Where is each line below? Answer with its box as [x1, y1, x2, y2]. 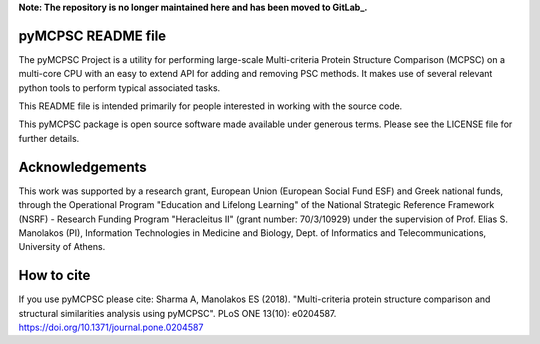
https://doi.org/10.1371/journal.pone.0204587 [18, 321, 204, 334]
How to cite [18, 267, 91, 284]
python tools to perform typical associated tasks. [18, 81, 221, 94]
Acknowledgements [18, 158, 147, 175]
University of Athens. [18, 241, 106, 253]
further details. [18, 132, 80, 144]
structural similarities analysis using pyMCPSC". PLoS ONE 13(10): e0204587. [18, 307, 337, 319]
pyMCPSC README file [18, 27, 167, 44]
